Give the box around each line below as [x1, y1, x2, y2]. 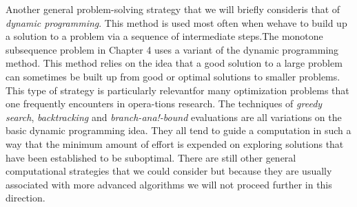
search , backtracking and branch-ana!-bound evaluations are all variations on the [6, 109, 342, 124]
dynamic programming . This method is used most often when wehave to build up [6, 15, 347, 30]
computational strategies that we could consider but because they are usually [6, 164, 332, 178]
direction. [6, 190, 45, 205]
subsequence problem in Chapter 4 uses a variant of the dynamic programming [6, 42, 339, 56]
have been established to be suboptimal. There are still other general [6, 150, 296, 164]
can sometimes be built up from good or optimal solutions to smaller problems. [6, 69, 340, 83]
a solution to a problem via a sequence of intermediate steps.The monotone [6, 29, 323, 43]
